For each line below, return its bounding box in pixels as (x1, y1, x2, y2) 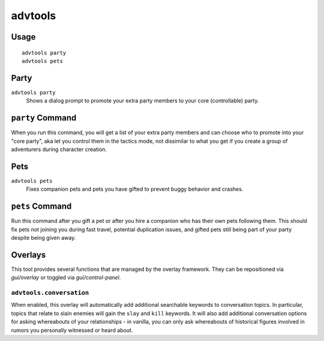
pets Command (11, 201, 72, 212)
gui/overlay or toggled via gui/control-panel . (11, 274, 121, 281)
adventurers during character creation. (11, 146, 107, 153)
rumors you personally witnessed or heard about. (11, 327, 133, 334)
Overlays (11, 249, 46, 260)
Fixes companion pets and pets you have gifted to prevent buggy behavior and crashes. (26, 186, 244, 193)
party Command (11, 113, 77, 123)
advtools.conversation (11, 288, 89, 297)
